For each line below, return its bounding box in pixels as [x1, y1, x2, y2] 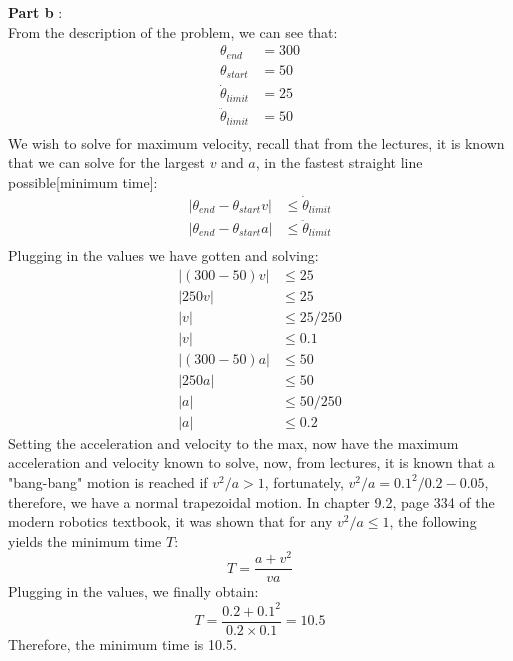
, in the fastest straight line [255, 152, 423, 173]
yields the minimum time [8, 530, 162, 551]
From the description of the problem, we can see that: [8, 21, 338, 42]
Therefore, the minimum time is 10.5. [8, 633, 237, 654]
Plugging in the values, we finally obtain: [8, 581, 259, 602]
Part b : [8, 2, 63, 22]
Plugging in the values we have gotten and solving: [8, 244, 319, 265]
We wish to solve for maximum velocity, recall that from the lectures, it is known [8, 132, 505, 153]
